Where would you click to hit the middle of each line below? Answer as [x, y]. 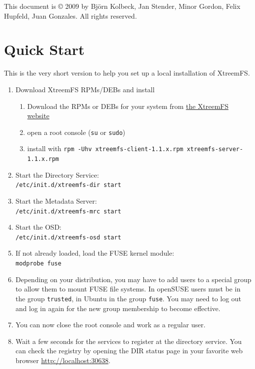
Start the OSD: [38, 227]
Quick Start [44, 49]
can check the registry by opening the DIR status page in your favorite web [129, 351]
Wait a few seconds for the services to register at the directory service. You [128, 341]
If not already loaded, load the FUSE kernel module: [95, 253]
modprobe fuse [38, 264]
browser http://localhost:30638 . [63, 360]
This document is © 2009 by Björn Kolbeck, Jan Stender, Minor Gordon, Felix [122, 6]
